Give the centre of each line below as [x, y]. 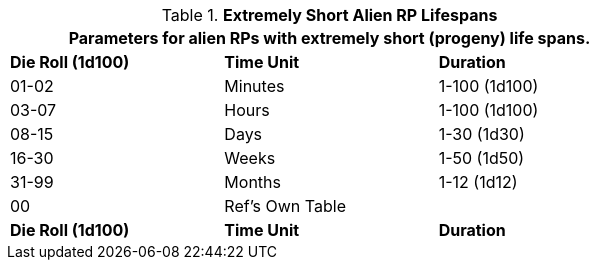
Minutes [254, 86]
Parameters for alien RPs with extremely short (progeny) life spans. [329, 38]
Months [252, 182]
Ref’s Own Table [285, 206]
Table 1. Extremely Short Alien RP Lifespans [329, 15]
